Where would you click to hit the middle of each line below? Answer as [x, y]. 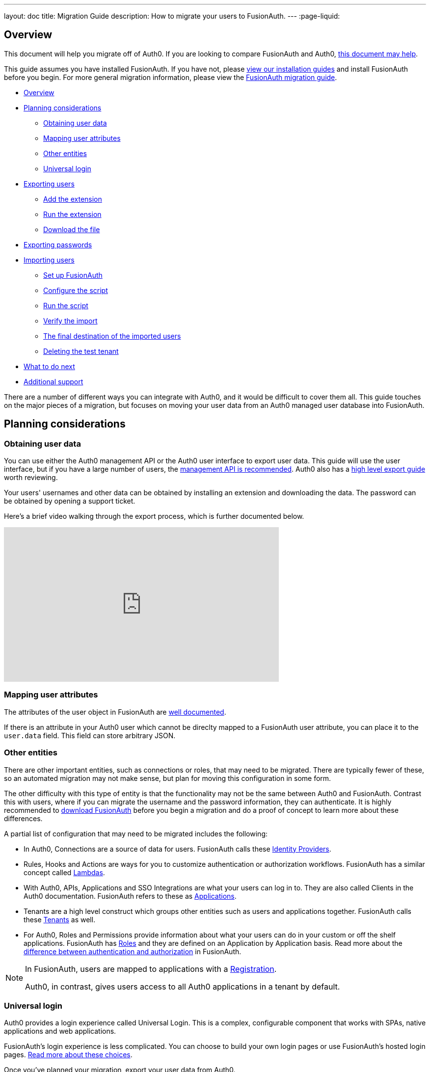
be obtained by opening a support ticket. [70, 501]
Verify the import [70, 321]
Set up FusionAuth [73, 275]
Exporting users [49, 184]
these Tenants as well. [60, 919]
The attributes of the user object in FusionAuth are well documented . [115, 712]
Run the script [66, 305]
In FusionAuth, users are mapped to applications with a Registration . [151, 969]
